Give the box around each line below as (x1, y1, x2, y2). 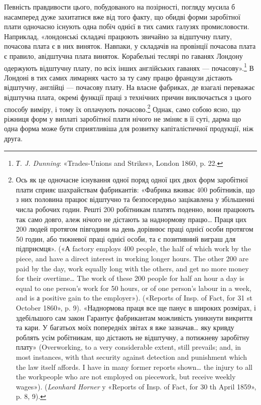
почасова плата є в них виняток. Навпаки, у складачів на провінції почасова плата (4, 41, 256, 51)
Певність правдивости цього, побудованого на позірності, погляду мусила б (4, 2, 235, 12)
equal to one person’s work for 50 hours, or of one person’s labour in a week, (16, 282, 251, 293)
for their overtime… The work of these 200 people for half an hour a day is (16, 273, 244, 283)
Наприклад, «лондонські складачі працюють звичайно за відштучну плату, (4, 31, 232, 41)
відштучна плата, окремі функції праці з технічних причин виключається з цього (4, 92, 251, 102)
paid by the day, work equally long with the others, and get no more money (16, 263, 249, 273)
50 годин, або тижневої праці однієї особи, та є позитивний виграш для (16, 233, 236, 244)
